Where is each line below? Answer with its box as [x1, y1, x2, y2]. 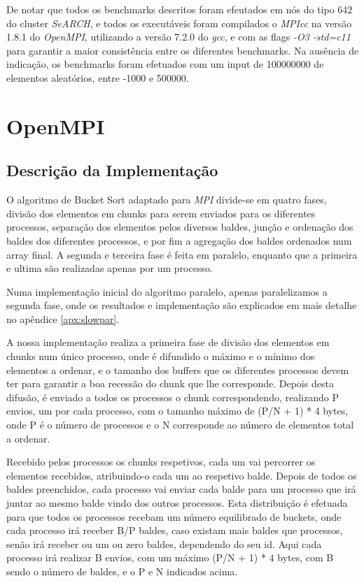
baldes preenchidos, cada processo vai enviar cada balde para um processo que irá [6, 482, 356, 496]
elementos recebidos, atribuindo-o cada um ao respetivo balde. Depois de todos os [6, 468, 357, 482]
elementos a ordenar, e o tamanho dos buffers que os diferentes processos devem [6, 362, 349, 377]
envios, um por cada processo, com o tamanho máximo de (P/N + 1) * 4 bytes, [6, 403, 349, 418]
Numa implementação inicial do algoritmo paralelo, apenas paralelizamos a [6, 284, 328, 298]
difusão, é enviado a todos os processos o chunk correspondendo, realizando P [6, 389, 339, 404]
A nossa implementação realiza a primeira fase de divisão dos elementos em [6, 335, 330, 350]
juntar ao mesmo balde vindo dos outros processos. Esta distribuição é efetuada [6, 496, 348, 510]
